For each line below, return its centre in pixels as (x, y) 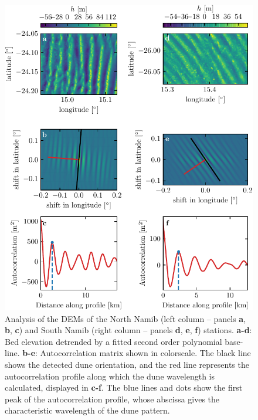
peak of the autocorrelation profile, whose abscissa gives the (112, 399)
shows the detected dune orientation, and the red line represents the (127, 365)
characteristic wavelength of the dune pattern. (87, 410)
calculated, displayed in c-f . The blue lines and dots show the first (124, 387)
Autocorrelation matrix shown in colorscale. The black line (145, 353)
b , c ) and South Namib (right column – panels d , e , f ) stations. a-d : (128, 330)
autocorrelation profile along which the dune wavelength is (110, 376)
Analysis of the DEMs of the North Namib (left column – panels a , (125, 318)
